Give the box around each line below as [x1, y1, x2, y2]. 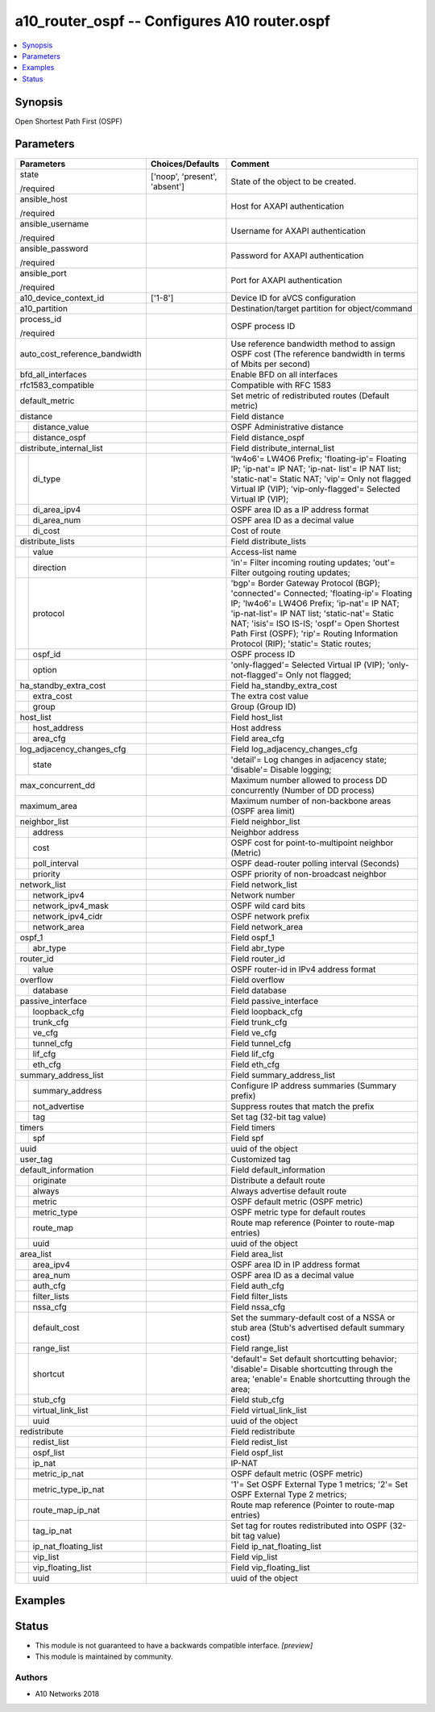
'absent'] [150, 181, 185, 192]
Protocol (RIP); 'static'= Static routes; [230, 638, 371, 649]
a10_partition [19, 302, 68, 314]
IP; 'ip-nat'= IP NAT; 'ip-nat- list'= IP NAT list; [230, 463, 401, 474]
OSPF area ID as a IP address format [230, 504, 370, 515]
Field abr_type [230, 942, 285, 953]
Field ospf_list [230, 1447, 284, 1458]
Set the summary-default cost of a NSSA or [230, 1311, 396, 1323]
